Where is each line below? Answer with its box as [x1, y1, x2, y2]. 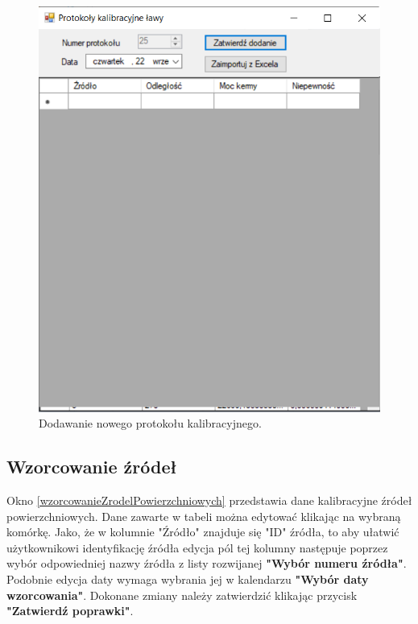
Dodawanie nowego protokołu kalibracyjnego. [39, 415, 262, 432]
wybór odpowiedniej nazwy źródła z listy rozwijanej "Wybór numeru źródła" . [6, 555, 407, 572]
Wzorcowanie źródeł [6, 454, 177, 479]
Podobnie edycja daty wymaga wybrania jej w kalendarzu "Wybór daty [6, 570, 369, 587]
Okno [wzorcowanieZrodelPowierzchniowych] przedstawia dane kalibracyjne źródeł [6, 491, 412, 508]
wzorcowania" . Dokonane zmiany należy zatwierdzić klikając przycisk [6, 586, 358, 603]
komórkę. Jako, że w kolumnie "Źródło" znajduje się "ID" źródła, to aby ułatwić [6, 523, 399, 540]
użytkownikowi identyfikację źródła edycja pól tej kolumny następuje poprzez [6, 539, 388, 556]
